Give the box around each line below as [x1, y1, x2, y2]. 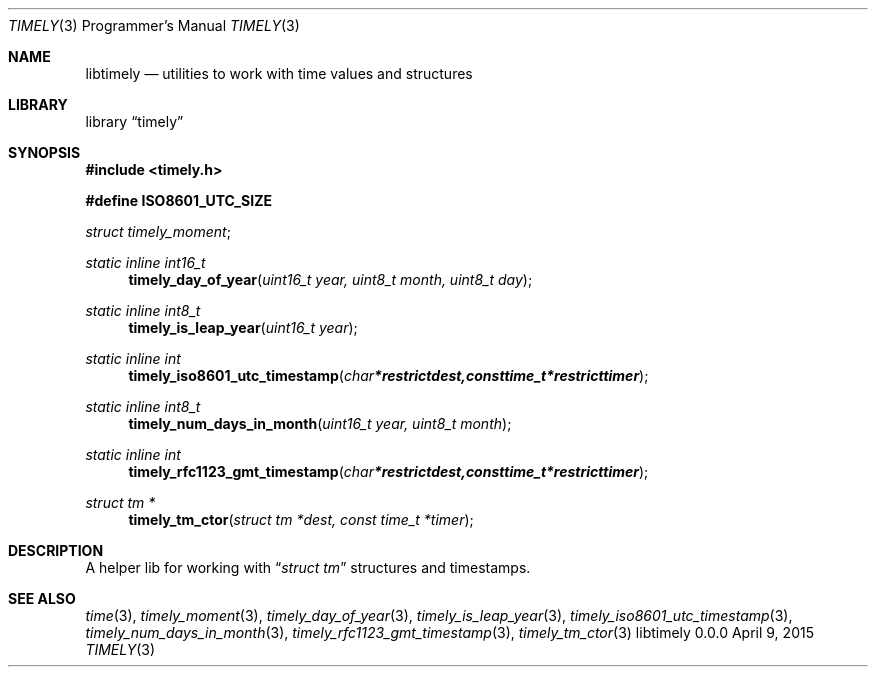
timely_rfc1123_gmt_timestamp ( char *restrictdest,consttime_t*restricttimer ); [128, 463, 649, 480]
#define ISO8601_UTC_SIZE [85, 192, 272, 209]
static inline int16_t [85, 254, 206, 271]
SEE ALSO [8, 590, 76, 607]
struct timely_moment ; [85, 223, 231, 240]
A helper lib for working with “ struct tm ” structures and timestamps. [85, 559, 531, 576]
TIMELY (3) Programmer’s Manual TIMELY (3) [8, 17, 300, 34]
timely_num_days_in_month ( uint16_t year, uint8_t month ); [128, 415, 512, 432]
